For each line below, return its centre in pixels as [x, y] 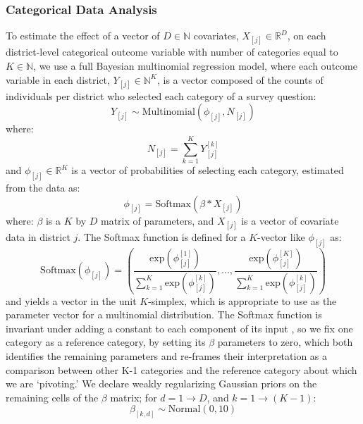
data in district [38, 236]
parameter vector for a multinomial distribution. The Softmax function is [164, 314]
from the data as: [43, 187]
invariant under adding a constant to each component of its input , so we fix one [179, 328]
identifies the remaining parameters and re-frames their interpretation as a [167, 355]
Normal [184, 410]
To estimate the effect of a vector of [83, 36]
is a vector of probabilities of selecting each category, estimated [208, 170]
